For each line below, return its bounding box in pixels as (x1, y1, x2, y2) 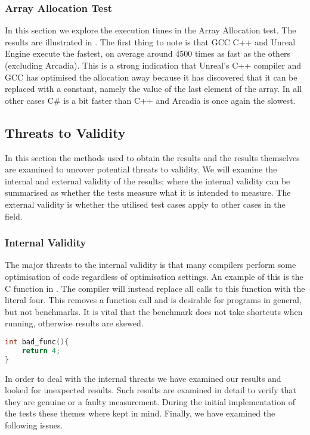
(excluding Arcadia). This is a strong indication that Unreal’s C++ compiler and (5, 59, 302, 71)
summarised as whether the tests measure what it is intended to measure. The (5, 186, 291, 199)
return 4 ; (21, 346, 61, 355)
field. (5, 209, 23, 222)
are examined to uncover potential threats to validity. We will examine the (5, 163, 277, 175)
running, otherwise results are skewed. (5, 317, 144, 329)
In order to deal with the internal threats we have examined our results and (5, 372, 281, 384)
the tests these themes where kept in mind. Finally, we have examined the (5, 407, 275, 419)
